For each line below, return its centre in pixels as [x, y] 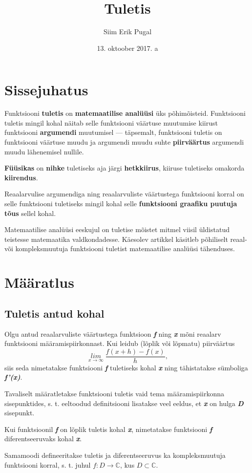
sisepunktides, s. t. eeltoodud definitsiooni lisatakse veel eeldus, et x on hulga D [124, 403]
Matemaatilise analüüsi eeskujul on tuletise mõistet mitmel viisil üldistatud [117, 229]
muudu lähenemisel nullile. [44, 151]
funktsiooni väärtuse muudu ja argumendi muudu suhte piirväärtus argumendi [124, 142]
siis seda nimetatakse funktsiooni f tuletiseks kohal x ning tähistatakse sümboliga [126, 367]
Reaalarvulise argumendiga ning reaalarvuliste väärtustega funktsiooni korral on [124, 194]
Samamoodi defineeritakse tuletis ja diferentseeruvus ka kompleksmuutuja [115, 455]
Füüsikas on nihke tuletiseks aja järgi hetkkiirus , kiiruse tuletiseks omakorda [125, 168]
